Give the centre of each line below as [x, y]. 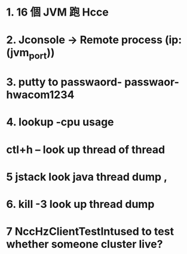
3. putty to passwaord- [64, 82]
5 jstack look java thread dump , [87, 177]
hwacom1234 [40, 95]
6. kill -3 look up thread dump [80, 204]
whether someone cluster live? [85, 244]
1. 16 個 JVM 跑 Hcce [57, 12]
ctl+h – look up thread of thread [86, 149]
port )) [42, 54]
